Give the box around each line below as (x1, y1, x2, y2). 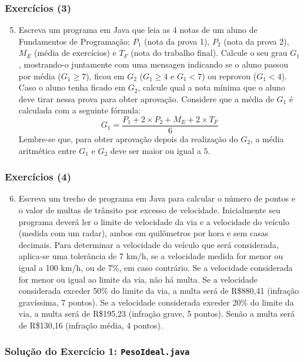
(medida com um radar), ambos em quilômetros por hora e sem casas (18, 227, 269, 239)
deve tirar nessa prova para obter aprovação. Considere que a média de (18, 92, 274, 105)
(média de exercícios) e (34, 46, 116, 59)
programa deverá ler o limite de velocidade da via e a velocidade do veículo (18, 215, 289, 227)
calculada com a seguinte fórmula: (18, 104, 141, 116)
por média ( (18, 69, 61, 82)
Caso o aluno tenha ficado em (18, 81, 126, 93)
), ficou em (86, 69, 125, 82)
